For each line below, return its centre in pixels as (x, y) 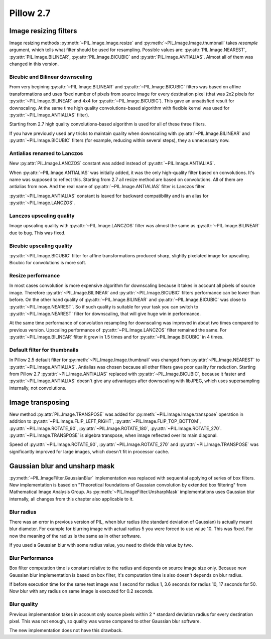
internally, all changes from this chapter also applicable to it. (72, 499)
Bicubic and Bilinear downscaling (51, 77)
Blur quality (24, 604)
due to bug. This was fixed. (37, 233)
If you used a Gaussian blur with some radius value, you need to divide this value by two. (101, 545)
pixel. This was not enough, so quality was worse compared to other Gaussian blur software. (105, 621)
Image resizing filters (43, 31)
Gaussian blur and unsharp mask (62, 466)
